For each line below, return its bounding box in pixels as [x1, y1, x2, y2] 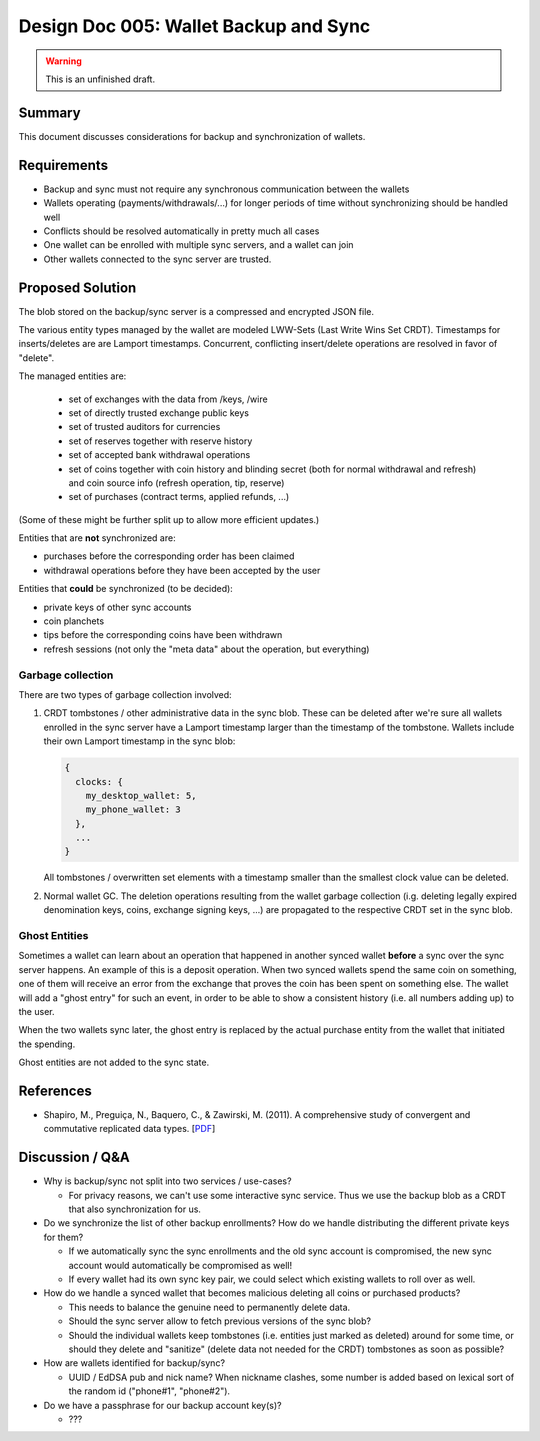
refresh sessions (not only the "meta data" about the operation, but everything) [43, 643, 370, 655]
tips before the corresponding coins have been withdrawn [43, 629, 283, 641]
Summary [18, 104, 81, 121]
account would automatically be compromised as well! [68, 1259, 293, 1271]
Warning [45, 55, 82, 67]
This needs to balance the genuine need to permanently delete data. [68, 1301, 351, 1313]
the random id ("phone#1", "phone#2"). [68, 1385, 230, 1397]
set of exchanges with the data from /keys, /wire [68, 393, 269, 405]
